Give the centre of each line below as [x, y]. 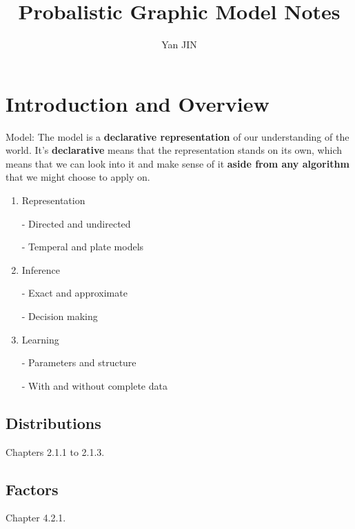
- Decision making [60, 316]
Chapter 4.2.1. [36, 518]
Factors [32, 489]
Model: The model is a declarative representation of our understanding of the [177, 136]
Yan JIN [179, 44]
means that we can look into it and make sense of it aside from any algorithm [177, 163]
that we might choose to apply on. [78, 177]
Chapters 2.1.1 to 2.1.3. [55, 451]
